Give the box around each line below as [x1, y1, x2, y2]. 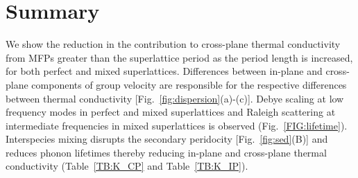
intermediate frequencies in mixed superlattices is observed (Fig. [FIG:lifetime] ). [6, 118, 348, 132]
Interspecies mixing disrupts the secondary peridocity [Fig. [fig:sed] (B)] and [6, 132, 328, 146]
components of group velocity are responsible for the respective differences [31, 77, 347, 91]
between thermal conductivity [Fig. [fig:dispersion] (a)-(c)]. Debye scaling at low [6, 91, 344, 105]
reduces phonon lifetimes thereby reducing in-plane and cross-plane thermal [6, 145, 327, 159]
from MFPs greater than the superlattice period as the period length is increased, [6, 50, 353, 64]
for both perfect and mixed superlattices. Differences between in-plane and [6, 64, 323, 78]
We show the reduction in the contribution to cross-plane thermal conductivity [6, 37, 341, 51]
